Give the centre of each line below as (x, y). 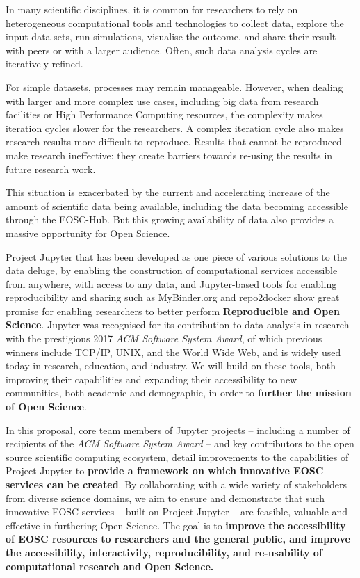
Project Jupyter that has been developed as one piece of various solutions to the (176, 256)
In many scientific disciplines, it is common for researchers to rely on (152, 9)
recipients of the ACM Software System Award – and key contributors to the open (180, 443)
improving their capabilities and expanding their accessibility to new (152, 379)
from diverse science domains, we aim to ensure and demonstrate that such (165, 498)
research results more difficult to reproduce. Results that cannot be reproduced (174, 142)
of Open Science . (46, 407)
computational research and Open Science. (110, 566)
